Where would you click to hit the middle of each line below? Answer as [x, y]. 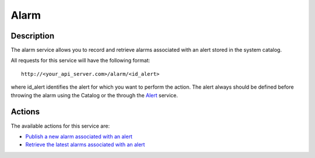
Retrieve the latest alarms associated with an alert [85, 145]
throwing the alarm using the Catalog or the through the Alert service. [94, 95]
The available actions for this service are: [60, 126]
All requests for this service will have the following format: [80, 61]
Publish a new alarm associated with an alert [79, 136]
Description [33, 36]
